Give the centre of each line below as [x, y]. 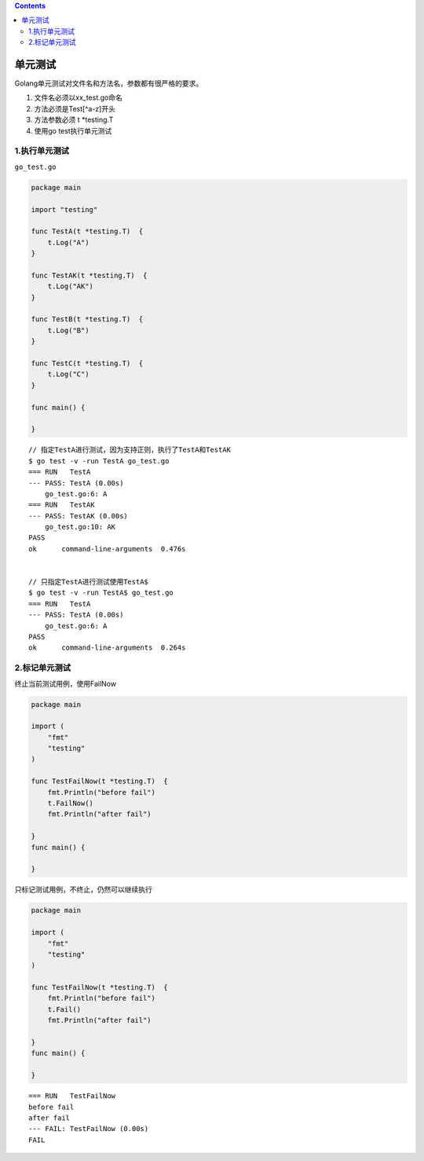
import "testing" [64, 209]
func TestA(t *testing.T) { [87, 231]
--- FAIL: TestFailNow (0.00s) [89, 1129]
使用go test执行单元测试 [73, 130]
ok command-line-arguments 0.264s [107, 648]
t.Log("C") [68, 374]
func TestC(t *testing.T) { [87, 364]
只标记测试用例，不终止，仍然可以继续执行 [83, 890]
